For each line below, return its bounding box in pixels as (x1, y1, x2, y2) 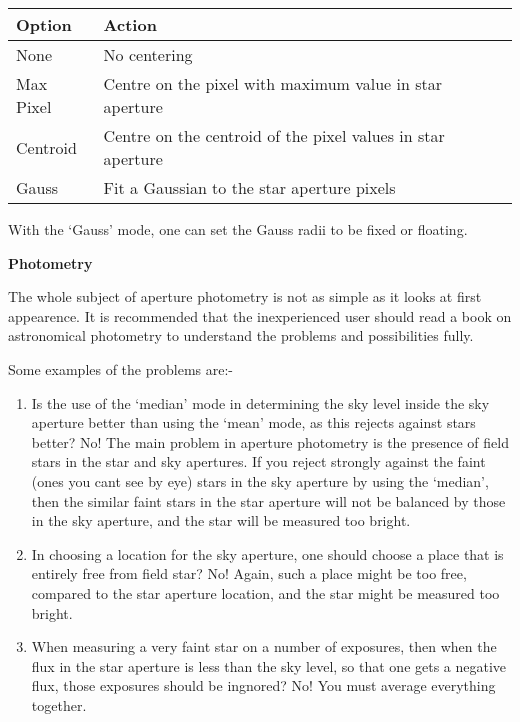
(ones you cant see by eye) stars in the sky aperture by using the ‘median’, (31, 470, 489, 491)
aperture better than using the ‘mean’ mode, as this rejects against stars (31, 412, 476, 433)
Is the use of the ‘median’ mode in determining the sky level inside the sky (31, 392, 490, 413)
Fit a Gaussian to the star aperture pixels (103, 176, 396, 199)
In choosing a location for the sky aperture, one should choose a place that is (31, 543, 504, 564)
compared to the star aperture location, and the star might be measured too (31, 582, 500, 603)
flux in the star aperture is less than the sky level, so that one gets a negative (31, 655, 507, 676)
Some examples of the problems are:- (8, 358, 233, 379)
